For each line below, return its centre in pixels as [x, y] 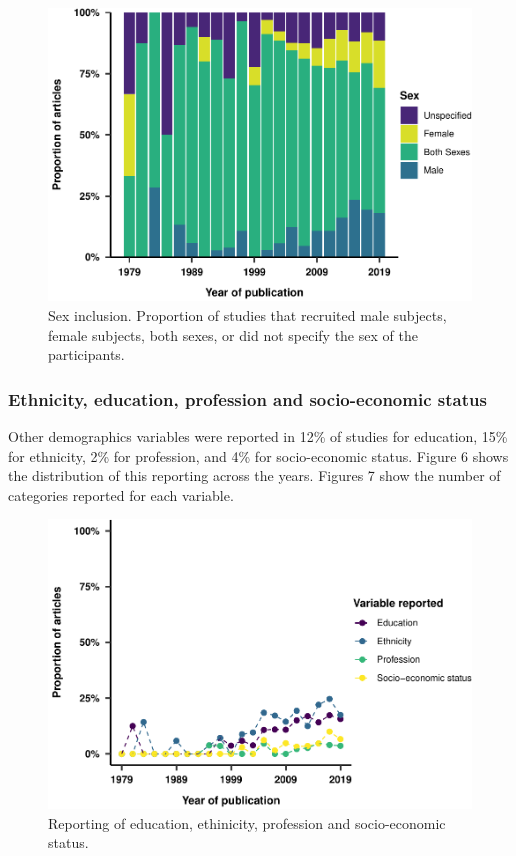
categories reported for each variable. [121, 494]
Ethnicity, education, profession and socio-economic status [247, 398]
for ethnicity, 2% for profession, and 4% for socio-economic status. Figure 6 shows [258, 455]
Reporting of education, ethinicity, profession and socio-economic [247, 822]
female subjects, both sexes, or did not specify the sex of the [233, 334]
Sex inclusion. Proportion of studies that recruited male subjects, [247, 314]
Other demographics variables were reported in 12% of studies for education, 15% [258, 435]
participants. [86, 354]
